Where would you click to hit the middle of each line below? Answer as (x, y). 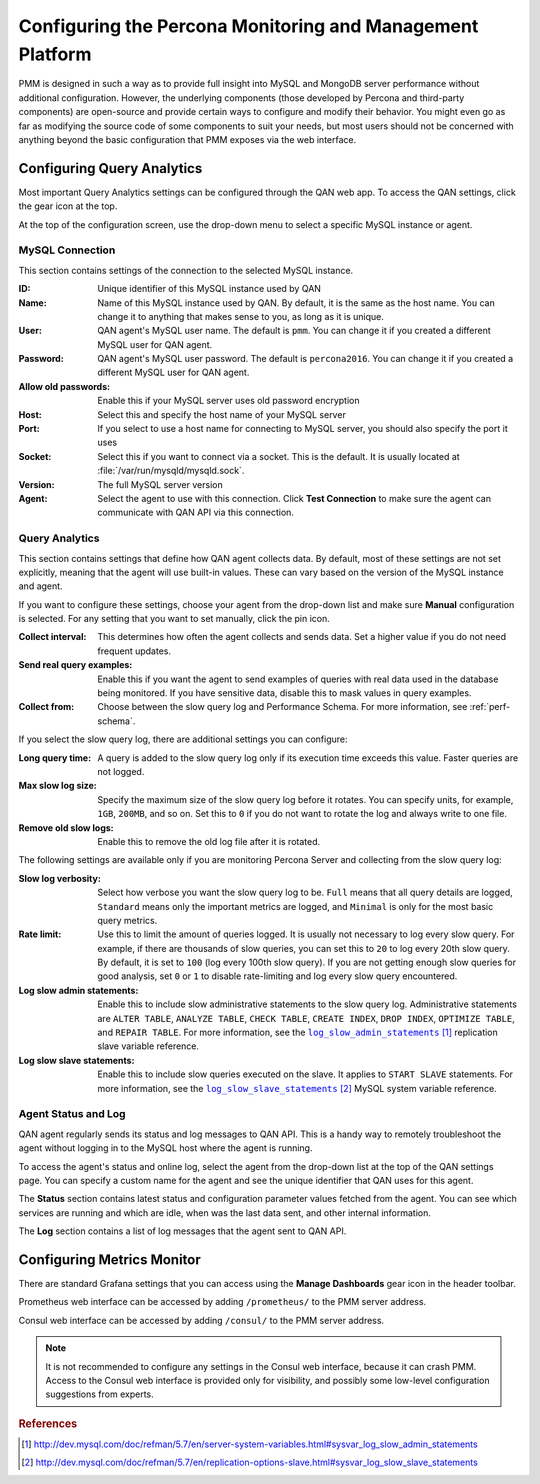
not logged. (121, 771)
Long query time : (55, 757)
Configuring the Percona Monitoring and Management (248, 26)
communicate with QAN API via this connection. (196, 512)
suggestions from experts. (99, 1394)
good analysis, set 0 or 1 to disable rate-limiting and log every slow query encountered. (277, 976)
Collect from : (46, 707)
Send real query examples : (75, 665)
